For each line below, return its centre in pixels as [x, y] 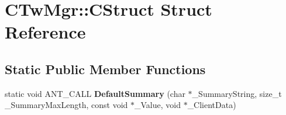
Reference [45, 32]
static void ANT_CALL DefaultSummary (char [95, 93]
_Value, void [158, 105]
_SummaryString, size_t [237, 93]
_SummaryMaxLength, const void [66, 105]
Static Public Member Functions [105, 69]
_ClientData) [212, 105]
